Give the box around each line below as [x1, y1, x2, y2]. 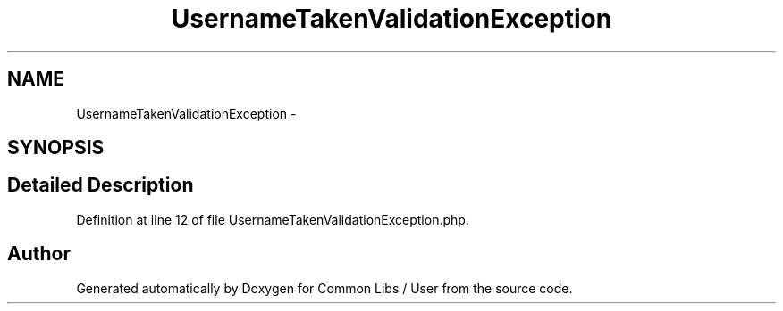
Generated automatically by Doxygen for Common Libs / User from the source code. [76, 280, 573, 296]
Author [7, 242, 71, 266]
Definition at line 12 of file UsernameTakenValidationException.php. [76, 211, 469, 227]
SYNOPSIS [7, 136, 105, 160]
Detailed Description [7, 174, 194, 197]
